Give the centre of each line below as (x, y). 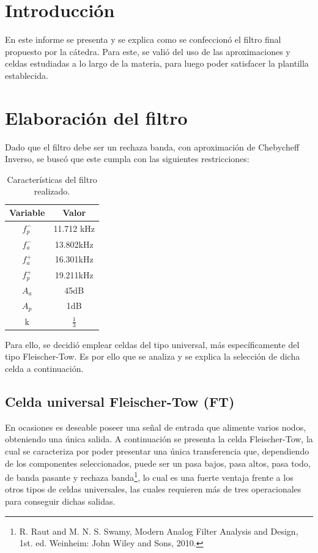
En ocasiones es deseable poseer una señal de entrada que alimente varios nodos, (156, 427)
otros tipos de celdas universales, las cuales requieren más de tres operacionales (153, 489)
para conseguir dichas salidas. (60, 501)
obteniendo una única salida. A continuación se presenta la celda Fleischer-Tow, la (159, 439)
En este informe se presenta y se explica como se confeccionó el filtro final (143, 39)
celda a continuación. (44, 368)
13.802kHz (74, 244)
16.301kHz (74, 259)
